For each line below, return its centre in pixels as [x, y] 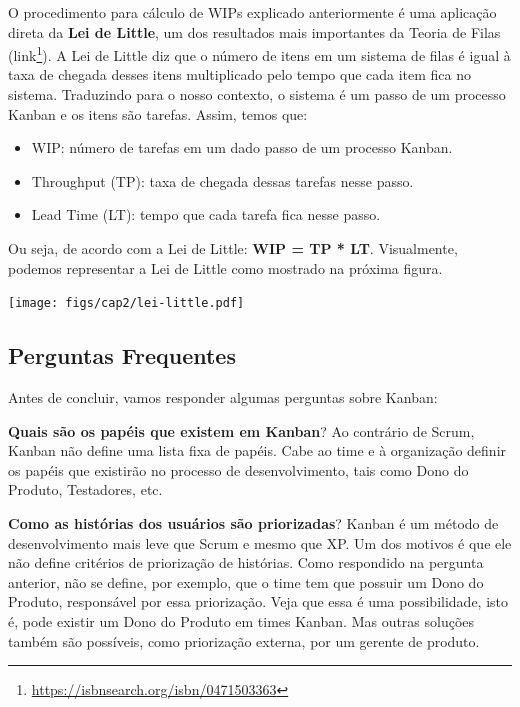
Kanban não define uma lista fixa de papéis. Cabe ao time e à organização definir [257, 450]
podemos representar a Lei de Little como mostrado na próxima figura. [225, 267]
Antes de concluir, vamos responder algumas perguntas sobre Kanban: [223, 397]
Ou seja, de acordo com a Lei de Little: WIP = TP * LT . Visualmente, [233, 248]
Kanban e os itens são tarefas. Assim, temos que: [158, 113]
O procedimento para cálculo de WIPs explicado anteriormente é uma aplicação [252, 12]
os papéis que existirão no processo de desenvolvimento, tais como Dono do [238, 469]
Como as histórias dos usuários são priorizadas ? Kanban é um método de [253, 523]
